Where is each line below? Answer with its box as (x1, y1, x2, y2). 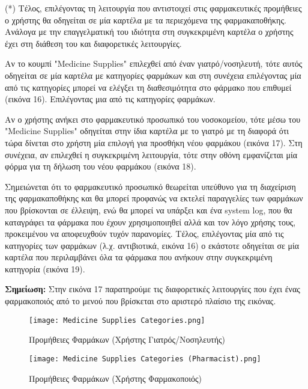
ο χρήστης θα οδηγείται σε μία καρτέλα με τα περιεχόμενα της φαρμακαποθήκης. (5, 13, 286, 26)
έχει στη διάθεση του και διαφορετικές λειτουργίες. (5, 37, 182, 49)
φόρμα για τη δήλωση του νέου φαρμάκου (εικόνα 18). (5, 160, 196, 173)
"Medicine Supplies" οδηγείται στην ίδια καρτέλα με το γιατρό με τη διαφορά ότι (5, 124, 289, 137)
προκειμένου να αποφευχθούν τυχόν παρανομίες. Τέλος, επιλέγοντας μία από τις (5, 227, 284, 240)
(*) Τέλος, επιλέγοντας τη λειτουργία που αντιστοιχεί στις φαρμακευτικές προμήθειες (5, 2, 302, 14)
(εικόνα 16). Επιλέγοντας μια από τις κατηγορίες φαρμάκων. (5, 93, 216, 105)
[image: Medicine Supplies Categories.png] (29, 316, 205, 325)
